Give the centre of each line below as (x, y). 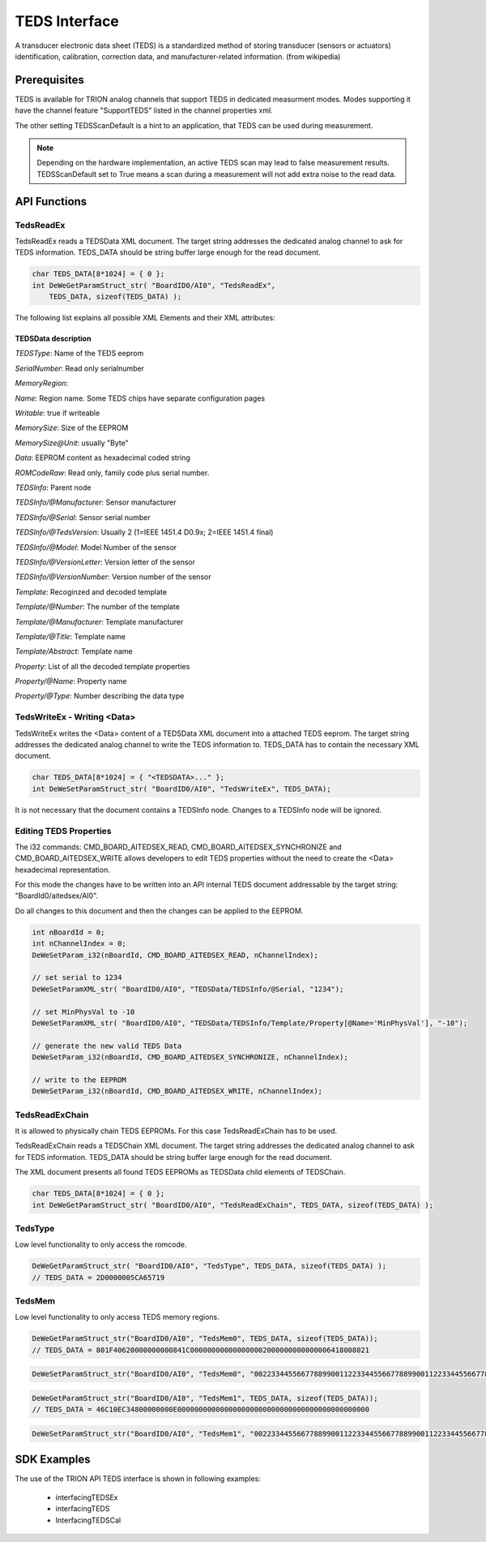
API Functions (51, 202)
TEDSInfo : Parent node (53, 488)
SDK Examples (53, 1460)
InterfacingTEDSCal (88, 1520)
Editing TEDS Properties (64, 831)
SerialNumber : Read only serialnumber (80, 368)
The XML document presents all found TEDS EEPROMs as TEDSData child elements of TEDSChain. (180, 1172)
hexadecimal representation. (63, 870)
